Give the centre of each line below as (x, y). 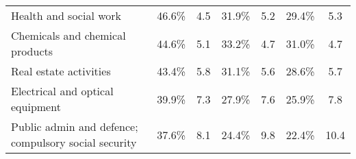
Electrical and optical (62, 91)
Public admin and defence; (75, 126)
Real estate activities (61, 71)
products (32, 51)
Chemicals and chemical (68, 35)
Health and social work (66, 15)
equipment (36, 107)
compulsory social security (74, 142)
